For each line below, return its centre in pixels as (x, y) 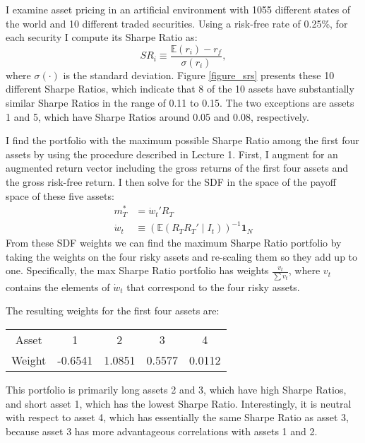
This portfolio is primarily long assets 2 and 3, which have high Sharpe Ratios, (176, 389)
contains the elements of (58, 287)
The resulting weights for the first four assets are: (113, 311)
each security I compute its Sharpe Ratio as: (102, 37)
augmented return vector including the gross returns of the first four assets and (177, 168)
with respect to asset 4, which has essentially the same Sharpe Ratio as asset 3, (177, 417)
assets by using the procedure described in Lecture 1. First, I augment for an (172, 154)
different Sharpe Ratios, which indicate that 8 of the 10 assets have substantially (180, 89)
